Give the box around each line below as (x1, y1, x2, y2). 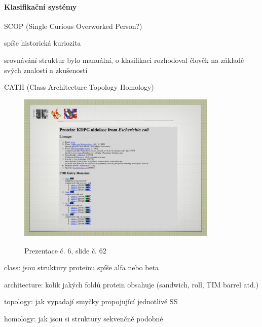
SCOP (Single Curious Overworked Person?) (4, 20, 142, 31)
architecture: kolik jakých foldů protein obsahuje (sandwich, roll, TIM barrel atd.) (4, 279, 259, 289)
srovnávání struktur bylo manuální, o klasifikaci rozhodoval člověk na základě (4, 54, 244, 65)
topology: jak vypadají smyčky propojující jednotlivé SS (4, 296, 178, 307)
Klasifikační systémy (4, 1, 77, 12)
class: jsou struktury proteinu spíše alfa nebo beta (4, 262, 159, 273)
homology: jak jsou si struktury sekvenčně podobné (4, 313, 163, 324)
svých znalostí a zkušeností (4, 64, 88, 75)
